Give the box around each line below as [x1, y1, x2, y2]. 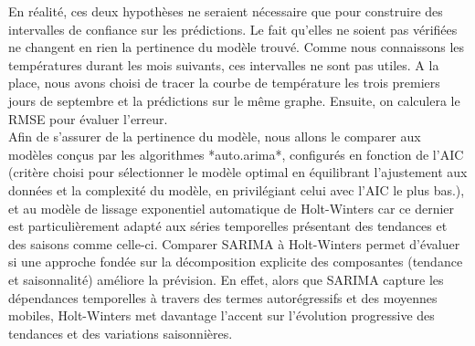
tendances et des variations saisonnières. [8, 323, 233, 342]
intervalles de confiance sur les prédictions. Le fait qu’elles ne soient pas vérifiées [8, 19, 458, 38]
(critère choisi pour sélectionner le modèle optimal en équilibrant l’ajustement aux [8, 163, 468, 182]
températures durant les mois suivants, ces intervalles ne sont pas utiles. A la [8, 55, 439, 74]
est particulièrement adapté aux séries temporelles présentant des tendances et [8, 216, 448, 236]
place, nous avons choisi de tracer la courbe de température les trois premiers [8, 73, 440, 92]
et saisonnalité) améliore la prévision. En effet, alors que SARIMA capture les [8, 269, 444, 288]
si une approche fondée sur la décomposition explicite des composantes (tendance [8, 252, 463, 271]
